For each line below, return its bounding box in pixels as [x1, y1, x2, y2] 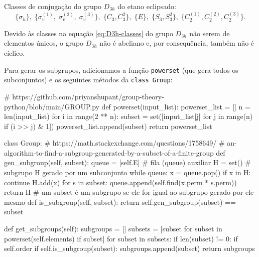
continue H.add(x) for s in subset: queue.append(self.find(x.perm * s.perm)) [4, 177, 237, 187]
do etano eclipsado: [117, 1, 176, 11]
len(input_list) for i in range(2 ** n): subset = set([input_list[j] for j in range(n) [4, 111, 253, 121]
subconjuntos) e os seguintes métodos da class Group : [4, 74, 173, 85]
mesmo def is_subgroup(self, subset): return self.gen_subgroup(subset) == [4, 196, 236, 207]
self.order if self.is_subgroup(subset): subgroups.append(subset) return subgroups [4, 243, 255, 253]
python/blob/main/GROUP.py [4, 101, 99, 111]
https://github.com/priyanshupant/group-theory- [12, 91, 164, 101]
